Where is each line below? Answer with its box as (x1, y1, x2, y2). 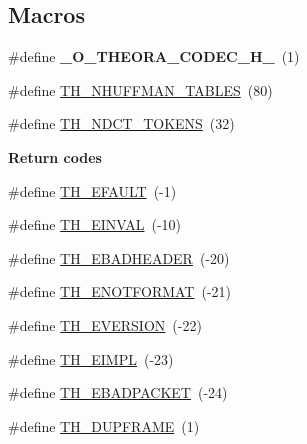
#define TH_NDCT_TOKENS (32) (8, 113, 235, 134)
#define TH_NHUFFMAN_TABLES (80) (8, 79, 273, 100)
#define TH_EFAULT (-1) (8, 180, 177, 201)
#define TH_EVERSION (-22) (8, 314, 202, 335)
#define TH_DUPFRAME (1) (8, 415, 200, 436)
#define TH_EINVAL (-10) (8, 214, 182, 235)
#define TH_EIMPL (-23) (8, 348, 174, 369)
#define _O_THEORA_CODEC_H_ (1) (8, 46, 300, 67)
